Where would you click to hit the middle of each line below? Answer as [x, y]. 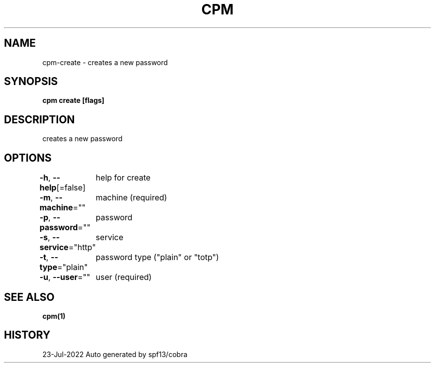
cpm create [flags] [73, 100]
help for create [123, 178]
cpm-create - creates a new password [105, 62]
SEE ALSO [29, 297]
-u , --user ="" [65, 277]
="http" [82, 247]
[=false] [71, 188]
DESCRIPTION [39, 119]
